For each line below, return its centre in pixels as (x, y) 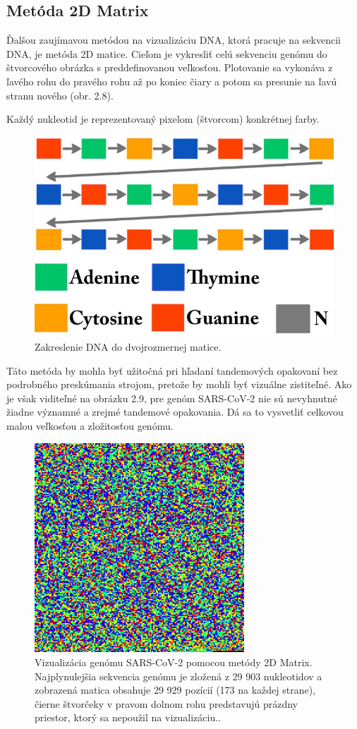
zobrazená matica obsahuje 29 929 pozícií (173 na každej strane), (175, 690)
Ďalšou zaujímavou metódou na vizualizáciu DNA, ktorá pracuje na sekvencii (174, 40)
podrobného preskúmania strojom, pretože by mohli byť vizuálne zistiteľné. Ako (179, 384)
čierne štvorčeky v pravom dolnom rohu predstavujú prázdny (166, 703)
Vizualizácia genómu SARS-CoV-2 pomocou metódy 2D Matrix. (174, 662)
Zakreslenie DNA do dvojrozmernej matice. (128, 347)
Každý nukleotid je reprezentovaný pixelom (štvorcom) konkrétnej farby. (163, 119)
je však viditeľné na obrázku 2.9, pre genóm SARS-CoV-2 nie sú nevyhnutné (172, 398)
